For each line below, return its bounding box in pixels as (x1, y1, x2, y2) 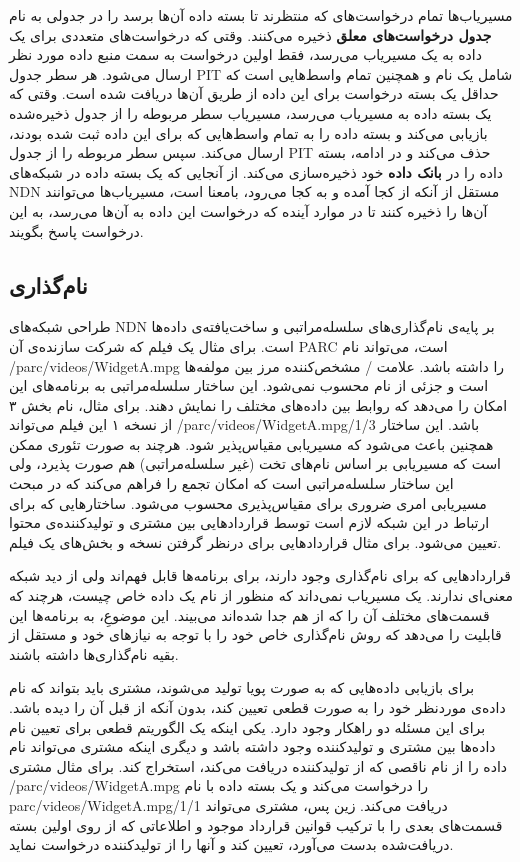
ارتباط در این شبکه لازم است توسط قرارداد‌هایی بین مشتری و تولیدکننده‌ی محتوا (9, 512, 490, 533)
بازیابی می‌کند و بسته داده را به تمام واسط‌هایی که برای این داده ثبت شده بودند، (9, 122, 488, 143)
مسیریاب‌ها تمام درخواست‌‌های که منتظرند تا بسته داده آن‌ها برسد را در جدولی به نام (9, 5, 513, 25)
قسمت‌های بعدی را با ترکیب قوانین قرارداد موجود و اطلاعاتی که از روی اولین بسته (9, 814, 503, 835)
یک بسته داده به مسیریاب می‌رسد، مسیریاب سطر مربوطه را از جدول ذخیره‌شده (9, 102, 492, 123)
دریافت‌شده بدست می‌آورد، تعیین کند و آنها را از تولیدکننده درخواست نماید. (9, 834, 454, 855)
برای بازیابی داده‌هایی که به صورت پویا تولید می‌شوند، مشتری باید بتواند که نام (9, 677, 475, 698)
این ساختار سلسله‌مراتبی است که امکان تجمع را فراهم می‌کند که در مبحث (9, 473, 454, 494)
